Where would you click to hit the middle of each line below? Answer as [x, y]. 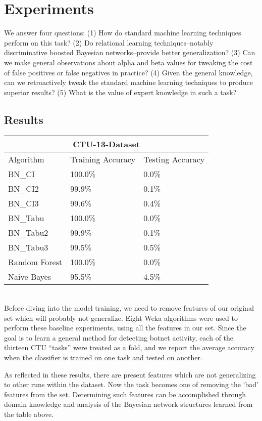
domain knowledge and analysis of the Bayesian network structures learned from [128, 404]
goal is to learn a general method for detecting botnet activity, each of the [119, 337]
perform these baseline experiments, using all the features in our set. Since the [125, 328]
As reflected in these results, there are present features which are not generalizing [130, 374]
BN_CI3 [23, 203]
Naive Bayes [30, 277]
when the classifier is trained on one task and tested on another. [103, 357]
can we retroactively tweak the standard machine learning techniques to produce [129, 82]
